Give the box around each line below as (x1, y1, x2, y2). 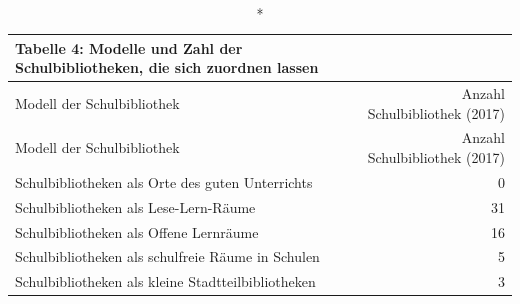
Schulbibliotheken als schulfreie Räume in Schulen (15, 246, 320, 267)
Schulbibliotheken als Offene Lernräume (15, 221, 259, 242)
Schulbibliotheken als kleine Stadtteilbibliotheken (15, 271, 316, 292)
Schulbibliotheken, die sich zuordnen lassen (15, 57, 319, 78)
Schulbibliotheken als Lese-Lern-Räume (15, 196, 256, 217)
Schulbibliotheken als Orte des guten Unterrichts (15, 171, 313, 192)
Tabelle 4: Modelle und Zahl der (15, 37, 243, 58)
